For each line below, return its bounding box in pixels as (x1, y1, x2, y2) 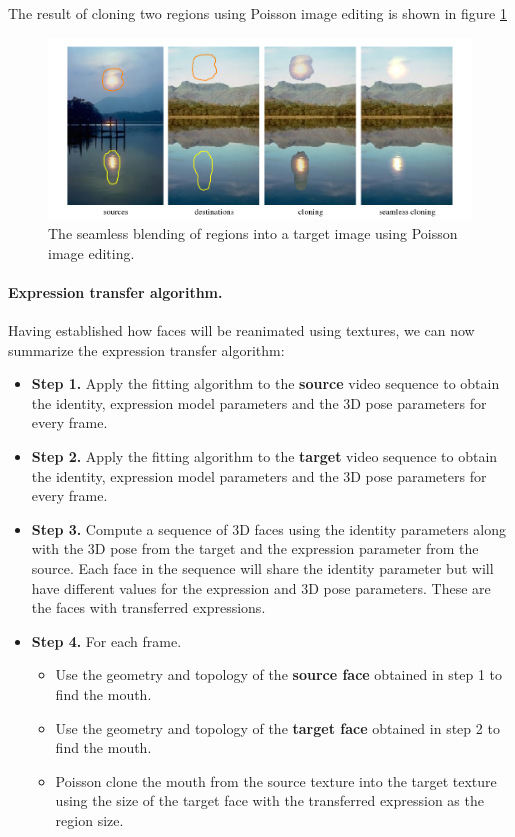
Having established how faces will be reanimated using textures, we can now (8, 320, 475, 340)
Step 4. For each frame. (31, 630, 182, 651)
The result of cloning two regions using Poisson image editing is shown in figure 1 (8, 3, 507, 23)
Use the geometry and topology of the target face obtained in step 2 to (55, 717, 500, 738)
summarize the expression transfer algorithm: (8, 339, 285, 360)
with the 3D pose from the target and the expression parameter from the (31, 538, 479, 559)
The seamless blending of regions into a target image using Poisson (48, 223, 458, 244)
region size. (55, 809, 124, 830)
